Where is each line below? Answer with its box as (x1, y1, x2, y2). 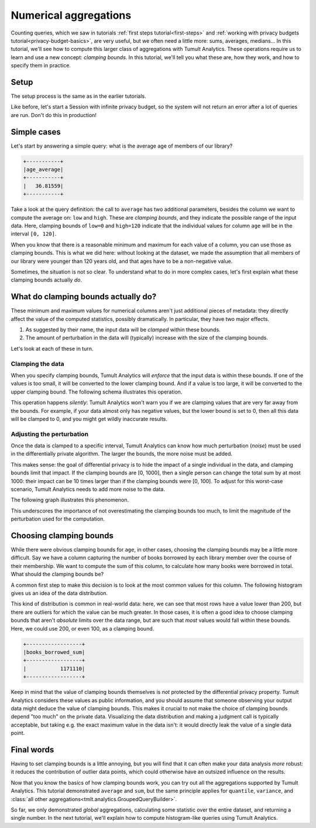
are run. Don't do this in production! (11, 111, 97, 118)
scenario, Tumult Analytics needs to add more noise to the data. (11, 486, 165, 493)
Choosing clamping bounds (11, 531, 114, 540)
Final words (11, 744, 54, 755)
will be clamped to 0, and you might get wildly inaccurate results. (11, 415, 168, 422)
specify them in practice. (11, 62, 71, 69)
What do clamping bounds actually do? (11, 292, 157, 302)
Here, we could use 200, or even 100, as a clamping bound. (11, 625, 154, 632)
